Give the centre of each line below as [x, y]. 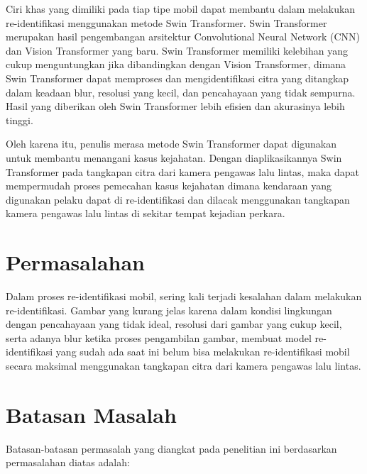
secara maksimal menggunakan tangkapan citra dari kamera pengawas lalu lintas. [183, 365]
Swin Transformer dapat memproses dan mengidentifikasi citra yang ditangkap [177, 78]
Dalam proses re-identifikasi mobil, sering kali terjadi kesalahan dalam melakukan [184, 296]
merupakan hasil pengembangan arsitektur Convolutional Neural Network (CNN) [183, 37]
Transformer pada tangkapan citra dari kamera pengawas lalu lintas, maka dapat [182, 171]
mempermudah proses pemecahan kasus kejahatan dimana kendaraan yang [169, 186]
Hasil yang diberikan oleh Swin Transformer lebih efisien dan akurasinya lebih [175, 106]
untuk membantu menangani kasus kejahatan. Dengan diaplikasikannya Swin [174, 157]
